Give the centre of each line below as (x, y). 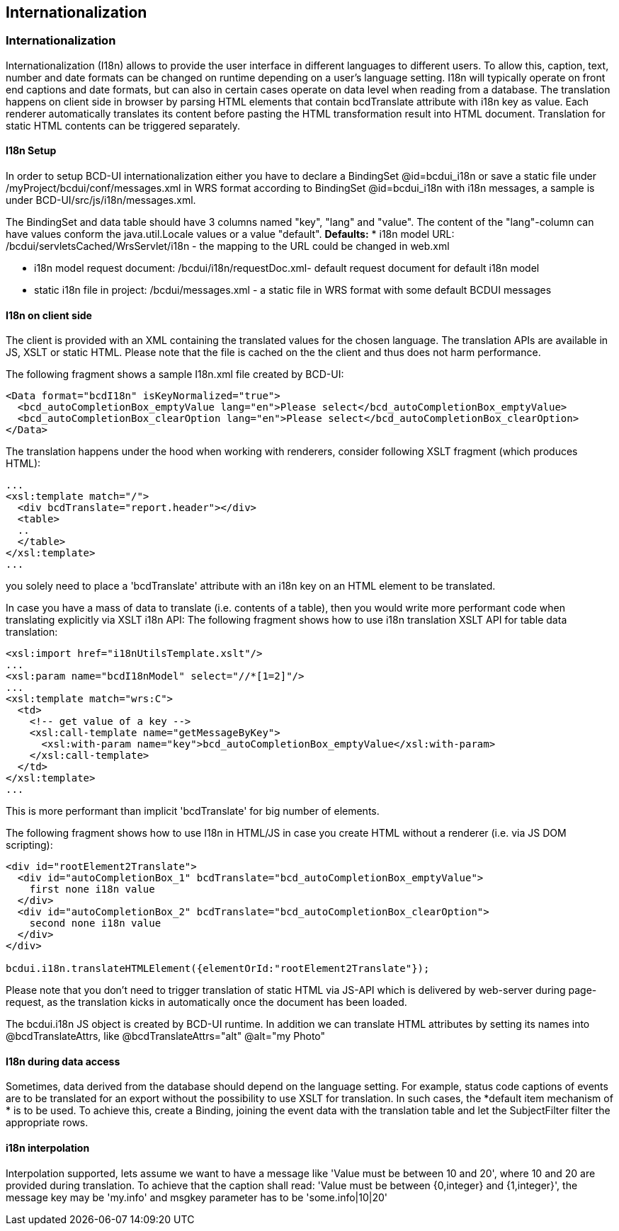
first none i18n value (92, 889)
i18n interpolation (48, 1148)
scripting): (29, 845)
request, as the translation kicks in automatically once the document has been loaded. (206, 1002)
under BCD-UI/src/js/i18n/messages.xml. (101, 200)
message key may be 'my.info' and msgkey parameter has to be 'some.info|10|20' (197, 1197)
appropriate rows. (47, 1123)
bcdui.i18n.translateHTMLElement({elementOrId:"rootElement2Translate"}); (218, 969)
